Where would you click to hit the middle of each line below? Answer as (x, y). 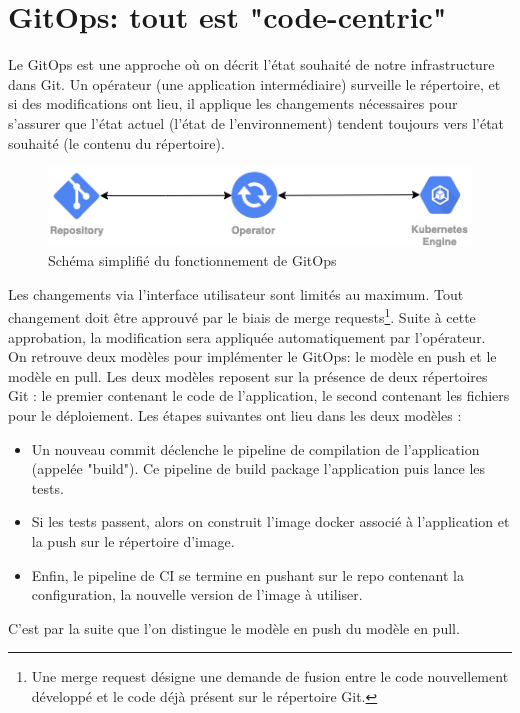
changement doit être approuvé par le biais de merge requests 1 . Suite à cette (242, 316)
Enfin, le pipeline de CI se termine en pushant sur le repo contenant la (248, 574)
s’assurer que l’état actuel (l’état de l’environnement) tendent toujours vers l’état (256, 122)
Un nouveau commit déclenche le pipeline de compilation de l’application (255, 448)
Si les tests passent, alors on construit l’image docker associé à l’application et (270, 521)
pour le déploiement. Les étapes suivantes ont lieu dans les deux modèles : (235, 415)
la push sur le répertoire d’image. (133, 541)
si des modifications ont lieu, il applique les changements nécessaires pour (233, 103)
